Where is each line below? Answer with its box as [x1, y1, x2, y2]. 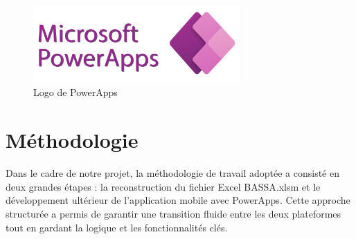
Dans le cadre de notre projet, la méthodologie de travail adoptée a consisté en [6, 166, 339, 180]
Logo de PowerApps [33, 85, 118, 99]
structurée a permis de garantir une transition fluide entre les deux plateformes [6, 206, 341, 220]
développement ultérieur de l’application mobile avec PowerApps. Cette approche [6, 193, 350, 207]
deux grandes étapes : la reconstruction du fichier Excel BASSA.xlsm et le [6, 179, 321, 193]
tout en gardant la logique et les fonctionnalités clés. [6, 220, 228, 234]
